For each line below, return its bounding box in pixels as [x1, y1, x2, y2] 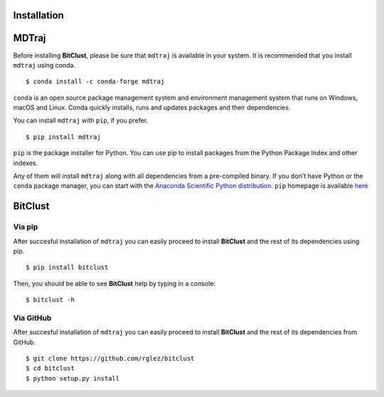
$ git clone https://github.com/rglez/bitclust [26, 354, 195, 363]
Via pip [13, 222, 38, 232]
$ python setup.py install [26, 374, 120, 382]
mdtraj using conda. [13, 60, 76, 69]
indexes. [13, 159, 38, 167]
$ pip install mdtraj [26, 132, 101, 141]
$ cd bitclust [26, 364, 75, 373]
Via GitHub [13, 313, 52, 323]
